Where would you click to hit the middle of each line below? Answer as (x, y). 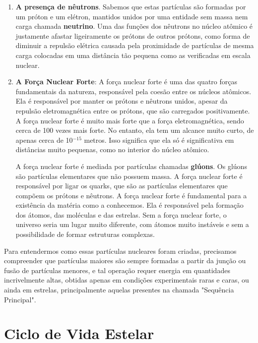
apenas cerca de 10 (44, 140)
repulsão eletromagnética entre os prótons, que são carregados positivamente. (133, 110)
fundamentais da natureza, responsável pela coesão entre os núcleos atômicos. (133, 91)
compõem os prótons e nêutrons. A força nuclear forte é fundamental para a (131, 195)
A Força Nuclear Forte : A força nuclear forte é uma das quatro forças (126, 82)
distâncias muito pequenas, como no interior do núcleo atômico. (112, 149)
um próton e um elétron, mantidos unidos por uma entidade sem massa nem (132, 16)
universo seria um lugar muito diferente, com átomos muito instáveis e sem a (132, 224)
